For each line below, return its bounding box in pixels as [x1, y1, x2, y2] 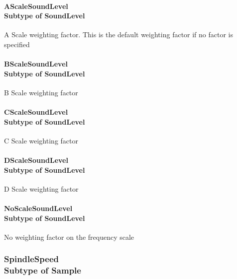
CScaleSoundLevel [4, 107, 68, 117]
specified [4, 39, 30, 49]
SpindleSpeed [4, 253, 59, 265]
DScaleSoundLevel [4, 155, 68, 165]
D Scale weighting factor [4, 183, 79, 194]
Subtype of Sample [4, 264, 81, 277]
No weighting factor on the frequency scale [4, 231, 134, 242]
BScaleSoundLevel [4, 59, 68, 69]
